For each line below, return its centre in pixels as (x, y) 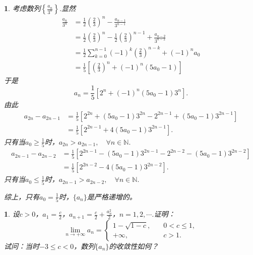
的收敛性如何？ (134, 246)
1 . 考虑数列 (22, 8)
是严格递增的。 (112, 196)
